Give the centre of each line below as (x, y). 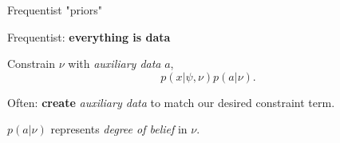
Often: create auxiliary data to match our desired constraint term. (171, 102)
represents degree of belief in (119, 129)
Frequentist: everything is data (89, 36)
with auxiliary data (115, 64)
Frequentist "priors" (55, 10)
